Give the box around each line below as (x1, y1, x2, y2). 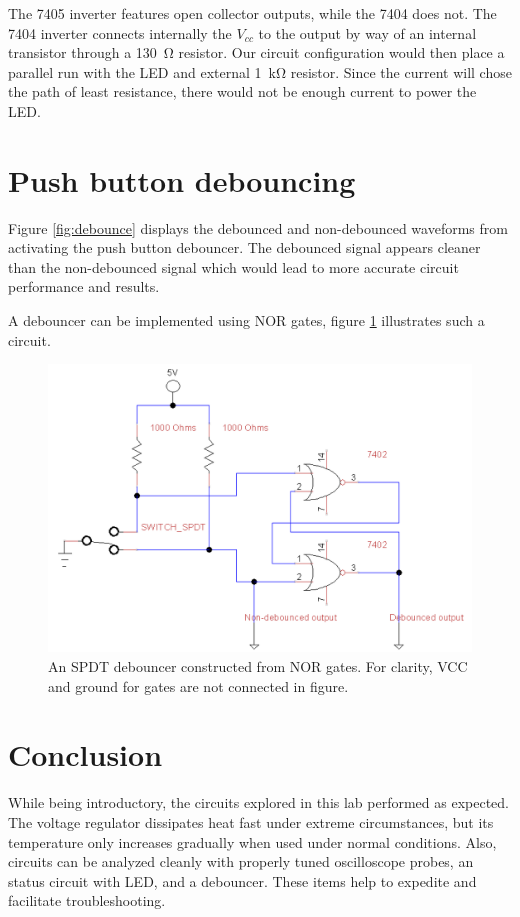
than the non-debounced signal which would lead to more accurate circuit (8, 256, 459, 277)
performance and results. (8, 276, 160, 297)
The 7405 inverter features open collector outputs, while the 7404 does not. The (8, 3, 497, 23)
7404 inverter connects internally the (8, 22, 232, 43)
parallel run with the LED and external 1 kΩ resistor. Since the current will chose (8, 61, 512, 82)
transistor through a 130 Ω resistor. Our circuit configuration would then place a (8, 42, 505, 63)
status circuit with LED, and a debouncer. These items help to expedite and (8, 870, 477, 891)
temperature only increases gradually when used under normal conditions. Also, (8, 831, 497, 852)
